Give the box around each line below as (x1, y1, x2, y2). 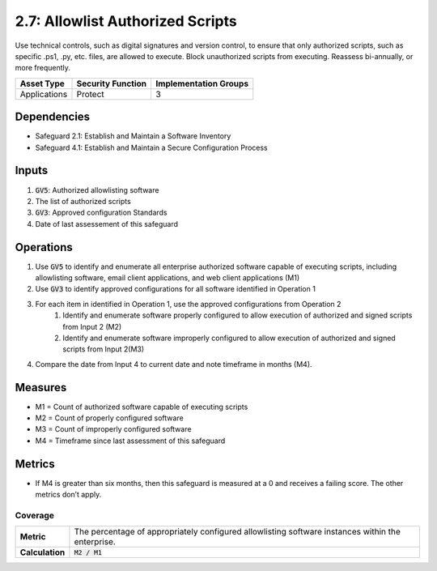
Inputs (15, 164, 49, 177)
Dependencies (15, 110, 91, 124)
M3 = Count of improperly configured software (35, 424, 192, 434)
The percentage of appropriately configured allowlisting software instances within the (74, 526, 401, 538)
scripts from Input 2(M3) (62, 344, 145, 354)
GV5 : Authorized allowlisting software (35, 185, 159, 194)
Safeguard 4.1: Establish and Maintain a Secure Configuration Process (35, 143, 269, 152)
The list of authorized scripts (35, 196, 131, 206)
